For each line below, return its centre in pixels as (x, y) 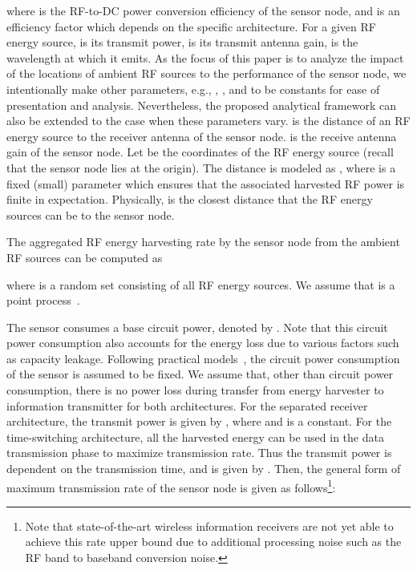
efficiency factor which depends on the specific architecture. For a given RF (191, 26)
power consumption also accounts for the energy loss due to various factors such (203, 343)
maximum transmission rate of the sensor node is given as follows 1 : (171, 486)
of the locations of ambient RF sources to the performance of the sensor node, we (206, 73)
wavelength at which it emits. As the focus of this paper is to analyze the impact (205, 57)
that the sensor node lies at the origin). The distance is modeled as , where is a (201, 167)
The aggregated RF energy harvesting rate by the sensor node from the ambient (203, 242)
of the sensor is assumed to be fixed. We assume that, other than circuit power (200, 374)
